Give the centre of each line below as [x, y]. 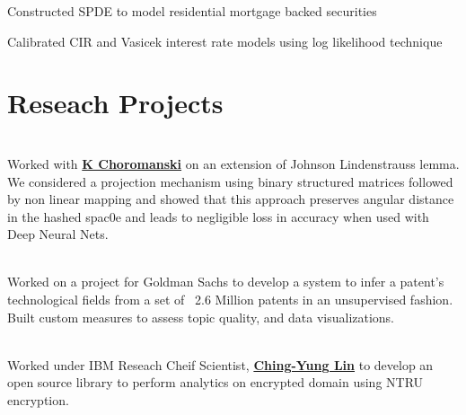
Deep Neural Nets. [58, 234]
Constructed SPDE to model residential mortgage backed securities [192, 11]
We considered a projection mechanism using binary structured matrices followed [230, 181]
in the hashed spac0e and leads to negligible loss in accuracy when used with [218, 216]
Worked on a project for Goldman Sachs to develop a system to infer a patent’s [226, 282]
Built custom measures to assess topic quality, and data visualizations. [201, 317]
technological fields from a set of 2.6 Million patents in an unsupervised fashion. [230, 300]
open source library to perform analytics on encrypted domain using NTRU [215, 382]
